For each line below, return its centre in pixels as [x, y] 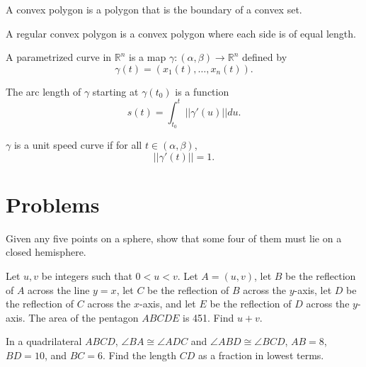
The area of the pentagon [84, 317]
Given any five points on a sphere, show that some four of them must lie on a [174, 238]
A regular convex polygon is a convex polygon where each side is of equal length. [181, 33]
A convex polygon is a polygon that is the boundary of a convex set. [154, 9]
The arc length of [44, 91]
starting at [115, 91]
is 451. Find [208, 317]
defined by [265, 57]
